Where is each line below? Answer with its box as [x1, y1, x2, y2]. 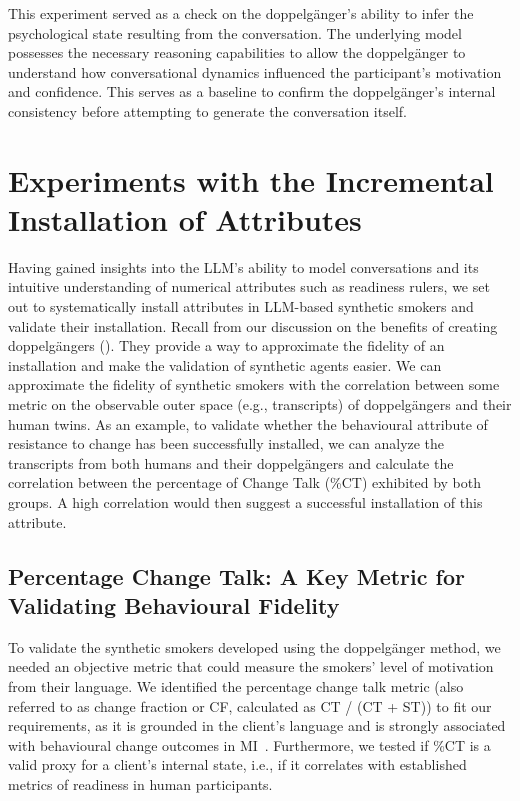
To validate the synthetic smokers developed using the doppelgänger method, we [8, 636, 501, 657]
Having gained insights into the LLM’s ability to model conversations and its [8, 256, 479, 277]
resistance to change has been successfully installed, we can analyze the [8, 433, 445, 454]
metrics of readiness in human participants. [8, 773, 273, 794]
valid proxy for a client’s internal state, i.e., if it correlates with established [8, 754, 467, 775]
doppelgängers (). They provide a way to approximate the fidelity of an [8, 335, 445, 356]
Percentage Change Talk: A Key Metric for [8, 560, 465, 591]
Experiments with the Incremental [8, 159, 494, 200]
